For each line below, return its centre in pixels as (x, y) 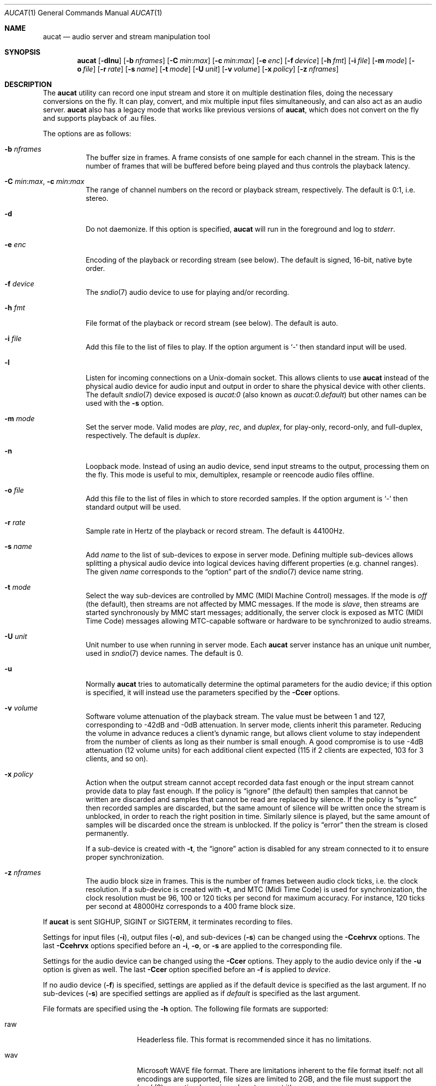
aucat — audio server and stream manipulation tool (127, 37)
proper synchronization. (125, 857)
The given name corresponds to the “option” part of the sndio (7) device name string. (224, 572)
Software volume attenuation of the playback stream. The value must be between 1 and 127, (236, 716)
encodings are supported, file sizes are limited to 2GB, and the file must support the (274, 1079)
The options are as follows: (87, 134)
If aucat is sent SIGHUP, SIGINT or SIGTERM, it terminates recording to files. (168, 922)
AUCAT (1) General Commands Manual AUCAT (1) (84, 13)
